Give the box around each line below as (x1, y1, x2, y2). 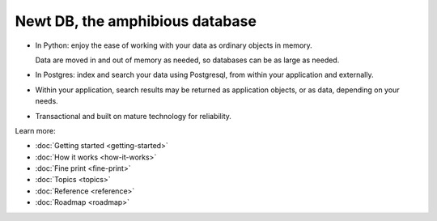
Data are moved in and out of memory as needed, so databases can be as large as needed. (35, 55, 340, 65)
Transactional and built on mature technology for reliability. (35, 111, 232, 121)
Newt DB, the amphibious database (15, 12, 257, 30)
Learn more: (15, 125, 56, 135)
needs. (35, 96, 58, 106)
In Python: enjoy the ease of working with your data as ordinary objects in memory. (35, 40, 313, 50)
